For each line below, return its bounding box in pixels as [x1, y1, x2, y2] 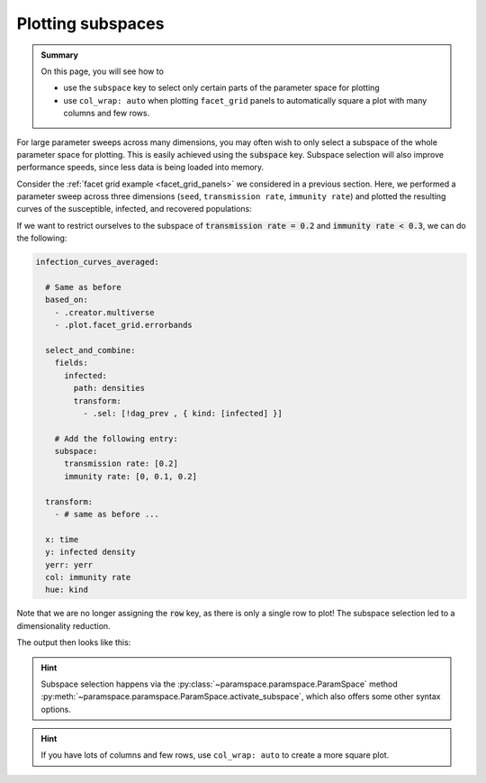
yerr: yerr [45, 560, 94, 569]
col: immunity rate [45, 572, 131, 582]
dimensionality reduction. [16, 620, 112, 631]
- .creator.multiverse [54, 307, 155, 317]
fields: [54, 358, 89, 369]
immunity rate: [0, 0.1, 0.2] [64, 471, 198, 481]
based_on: [45, 295, 89, 305]
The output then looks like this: [16, 637, 131, 648]
